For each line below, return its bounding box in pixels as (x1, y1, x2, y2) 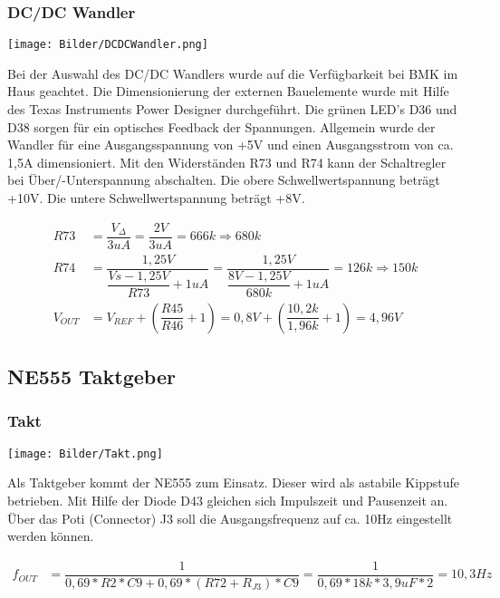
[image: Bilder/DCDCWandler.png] (7, 38, 208, 52)
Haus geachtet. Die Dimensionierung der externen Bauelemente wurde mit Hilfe (7, 82, 449, 101)
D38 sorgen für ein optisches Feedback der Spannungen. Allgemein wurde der (7, 117, 436, 136)
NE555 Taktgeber (7, 362, 176, 391)
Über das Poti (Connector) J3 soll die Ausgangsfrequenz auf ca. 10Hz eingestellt (7, 508, 453, 527)
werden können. (7, 526, 94, 545)
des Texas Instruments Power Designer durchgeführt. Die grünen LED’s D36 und (7, 100, 457, 119)
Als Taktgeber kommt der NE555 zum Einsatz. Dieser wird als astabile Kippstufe (7, 473, 459, 492)
